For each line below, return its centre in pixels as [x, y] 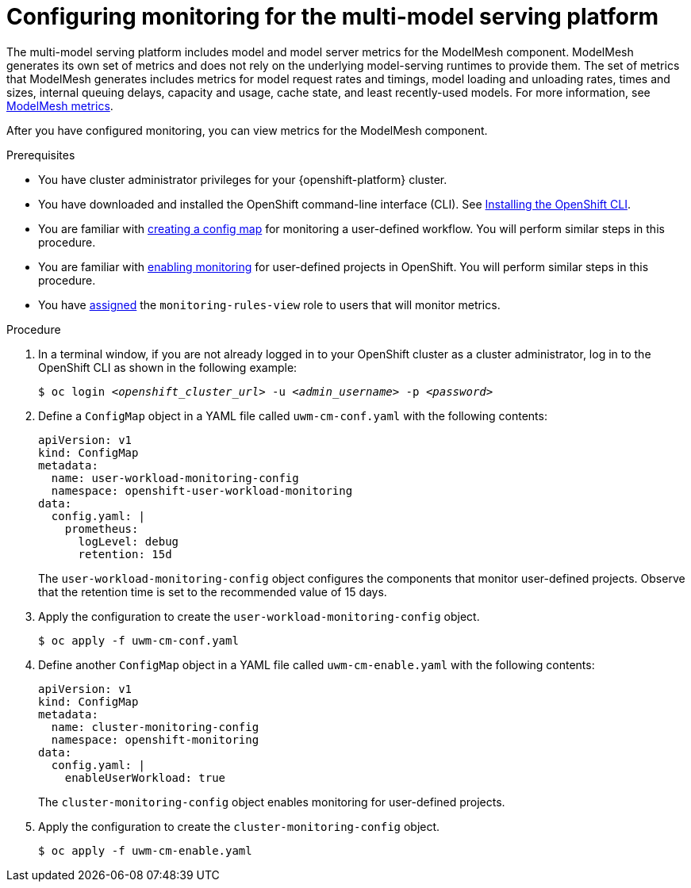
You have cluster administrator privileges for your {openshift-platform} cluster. [243, 179]
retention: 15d [125, 554]
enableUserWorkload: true [145, 777]
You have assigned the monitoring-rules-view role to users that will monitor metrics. [269, 304]
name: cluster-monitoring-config [155, 727]
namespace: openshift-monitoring [155, 739]
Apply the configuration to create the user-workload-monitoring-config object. [259, 616]
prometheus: [102, 528]
